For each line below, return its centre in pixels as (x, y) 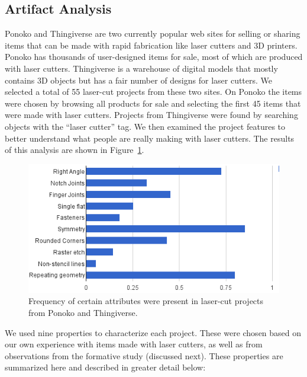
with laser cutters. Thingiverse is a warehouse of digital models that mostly (141, 68)
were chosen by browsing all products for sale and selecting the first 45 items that (153, 103)
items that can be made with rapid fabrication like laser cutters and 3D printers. (151, 45)
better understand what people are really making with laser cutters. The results (150, 138)
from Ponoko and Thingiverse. (83, 313)
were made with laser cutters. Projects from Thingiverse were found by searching (151, 115)
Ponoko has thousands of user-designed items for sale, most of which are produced (154, 57)
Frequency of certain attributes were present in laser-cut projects (146, 301)
